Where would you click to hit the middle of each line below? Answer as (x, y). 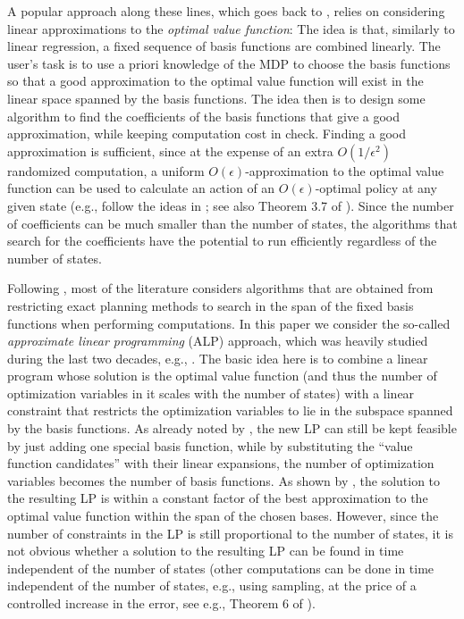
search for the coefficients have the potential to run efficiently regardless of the (222, 241)
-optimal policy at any (376, 188)
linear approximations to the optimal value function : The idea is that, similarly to (231, 28)
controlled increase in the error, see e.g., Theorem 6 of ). (161, 603)
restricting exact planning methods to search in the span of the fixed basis (211, 305)
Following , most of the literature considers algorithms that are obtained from (220, 288)
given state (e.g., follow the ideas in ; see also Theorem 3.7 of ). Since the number (231, 205)
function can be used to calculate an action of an (141, 188)
